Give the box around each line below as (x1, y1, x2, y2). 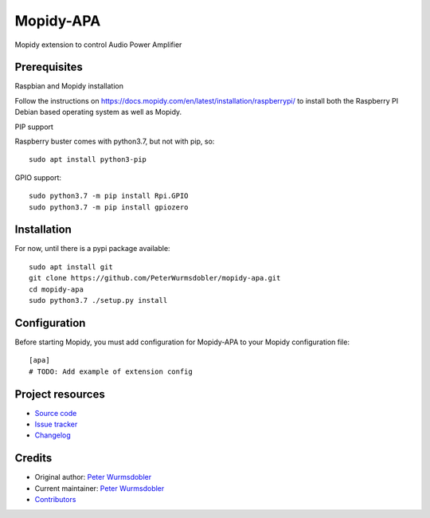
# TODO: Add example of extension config (29, 367, 193, 376)
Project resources (14, 387, 105, 401)
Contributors (34, 495, 76, 504)
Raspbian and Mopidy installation (14, 81, 123, 91)
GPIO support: (14, 172, 62, 182)
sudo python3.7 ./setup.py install (29, 296, 168, 305)
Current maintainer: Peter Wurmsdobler (34, 483, 165, 493)
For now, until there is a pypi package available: (14, 244, 170, 253)
